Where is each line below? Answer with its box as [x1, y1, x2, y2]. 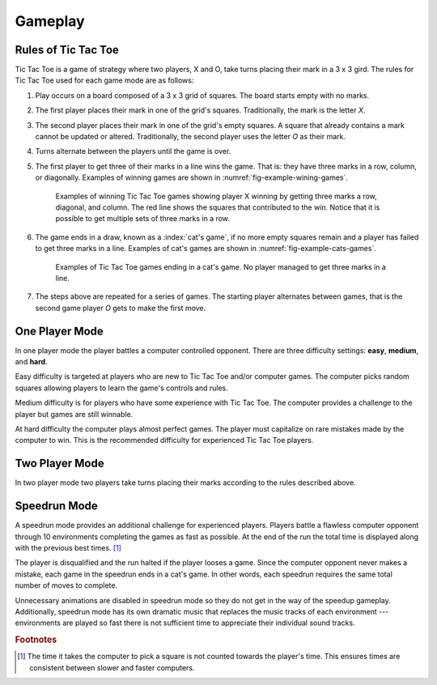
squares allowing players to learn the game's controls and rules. [15, 383, 228, 393]
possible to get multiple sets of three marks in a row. [55, 214, 231, 223]
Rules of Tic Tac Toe [15, 43, 119, 57]
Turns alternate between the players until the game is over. [35, 147, 231, 156]
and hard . [15, 357, 48, 366]
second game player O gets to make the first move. [35, 303, 206, 313]
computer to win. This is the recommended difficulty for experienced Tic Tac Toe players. [15, 436, 314, 445]
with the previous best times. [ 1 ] [15, 542, 121, 552]
